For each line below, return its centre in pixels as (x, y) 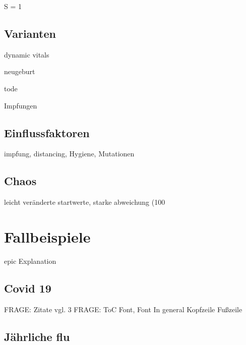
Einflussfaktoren (47, 132)
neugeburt (20, 71)
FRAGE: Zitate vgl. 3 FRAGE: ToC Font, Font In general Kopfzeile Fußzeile (123, 309)
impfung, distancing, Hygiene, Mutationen (69, 154)
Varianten (30, 33)
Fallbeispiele (47, 236)
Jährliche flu (37, 336)
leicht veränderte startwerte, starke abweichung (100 (85, 202)
